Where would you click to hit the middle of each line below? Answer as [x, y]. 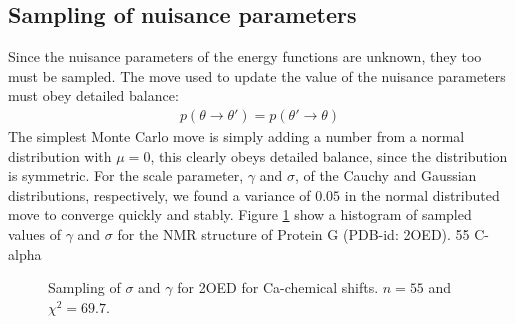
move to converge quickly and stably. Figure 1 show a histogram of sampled [240, 214]
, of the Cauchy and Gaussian [385, 175]
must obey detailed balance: [93, 95]
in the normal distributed [422, 194]
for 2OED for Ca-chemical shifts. [278, 287]
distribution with [60, 155]
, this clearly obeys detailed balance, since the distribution [329, 155]
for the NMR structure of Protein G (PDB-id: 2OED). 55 [293, 233]
